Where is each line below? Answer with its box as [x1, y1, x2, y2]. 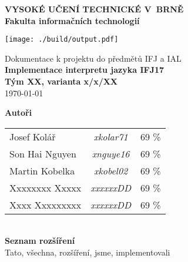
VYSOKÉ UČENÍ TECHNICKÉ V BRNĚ [5, 3, 184, 15]
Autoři [5, 106, 32, 119]
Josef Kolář [9, 129, 56, 143]
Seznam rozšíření [5, 234, 75, 247]
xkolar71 [93, 129, 128, 143]
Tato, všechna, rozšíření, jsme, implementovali [5, 246, 170, 258]
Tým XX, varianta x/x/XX [5, 75, 118, 88]
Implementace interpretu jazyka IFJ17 [5, 63, 164, 76]
